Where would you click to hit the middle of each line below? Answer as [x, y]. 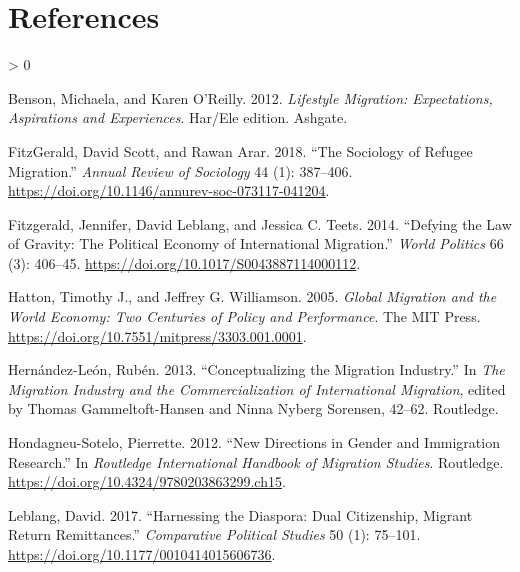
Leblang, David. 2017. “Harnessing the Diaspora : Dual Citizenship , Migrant [240, 514]
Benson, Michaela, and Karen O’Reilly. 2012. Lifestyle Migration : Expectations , [250, 97]
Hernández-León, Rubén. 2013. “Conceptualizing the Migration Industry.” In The [256, 369]
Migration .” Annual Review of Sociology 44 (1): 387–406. [180, 170]
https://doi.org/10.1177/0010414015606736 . [142, 554]
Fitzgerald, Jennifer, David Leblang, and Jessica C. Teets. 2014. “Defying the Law [260, 223]
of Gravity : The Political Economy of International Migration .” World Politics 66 [256, 243]
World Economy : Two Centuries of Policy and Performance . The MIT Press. [244, 316]
